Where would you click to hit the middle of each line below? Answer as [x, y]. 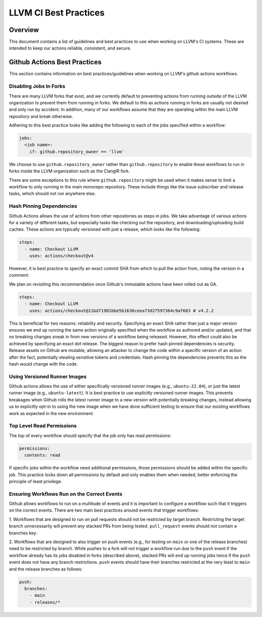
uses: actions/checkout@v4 [62, 256]
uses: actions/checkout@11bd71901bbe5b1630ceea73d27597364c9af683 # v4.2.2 [122, 310]
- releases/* [45, 602]
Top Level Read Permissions [43, 426]
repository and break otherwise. [41, 116]
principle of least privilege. [36, 481]
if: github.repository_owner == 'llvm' [77, 151]
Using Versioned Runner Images [48, 376]
